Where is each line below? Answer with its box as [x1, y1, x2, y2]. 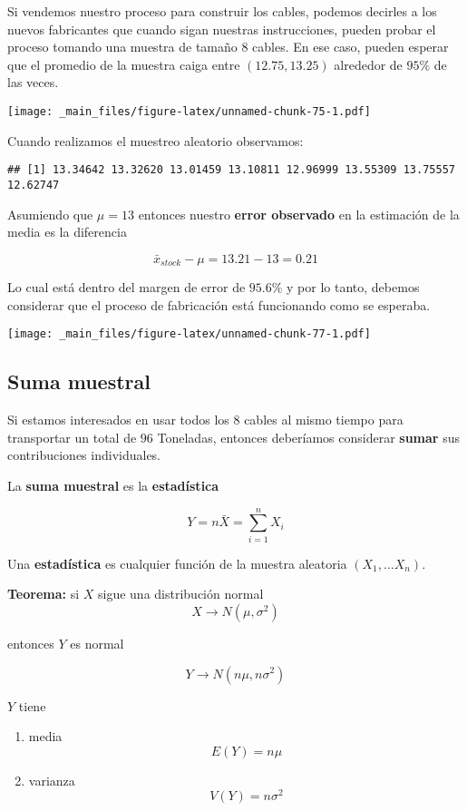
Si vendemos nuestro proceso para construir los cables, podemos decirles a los [7, 2, 437, 20]
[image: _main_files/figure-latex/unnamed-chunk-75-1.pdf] [7, 104, 371, 118]
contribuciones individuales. [7, 445, 161, 464]
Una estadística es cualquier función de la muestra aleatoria [7, 553, 347, 572]
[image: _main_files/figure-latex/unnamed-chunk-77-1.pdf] [7, 327, 371, 341]
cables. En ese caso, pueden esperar [252, 37, 449, 56]
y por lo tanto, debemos [287, 278, 420, 297]
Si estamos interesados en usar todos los [7, 410, 229, 429]
